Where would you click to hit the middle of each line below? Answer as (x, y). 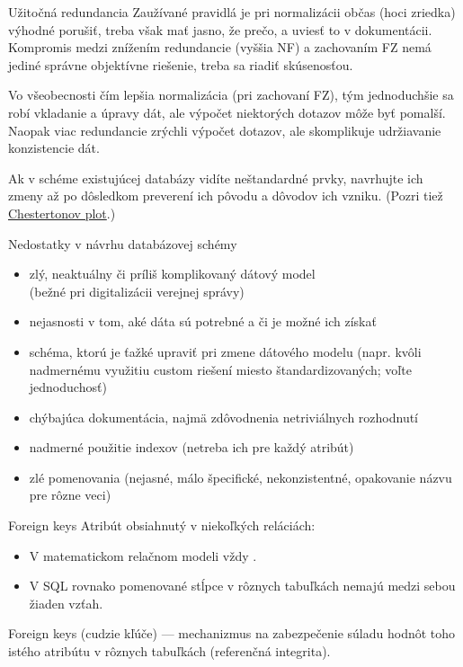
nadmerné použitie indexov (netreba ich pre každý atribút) (191, 447)
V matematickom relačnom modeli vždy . (143, 555)
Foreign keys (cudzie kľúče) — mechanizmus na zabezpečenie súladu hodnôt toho (232, 633)
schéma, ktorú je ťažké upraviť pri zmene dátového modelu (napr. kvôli (225, 351)
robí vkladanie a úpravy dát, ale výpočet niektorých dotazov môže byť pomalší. (227, 112)
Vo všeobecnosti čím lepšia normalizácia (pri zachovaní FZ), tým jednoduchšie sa (231, 95)
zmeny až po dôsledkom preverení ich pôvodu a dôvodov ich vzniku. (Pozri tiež (226, 196)
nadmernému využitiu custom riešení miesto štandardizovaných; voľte (220, 369)
